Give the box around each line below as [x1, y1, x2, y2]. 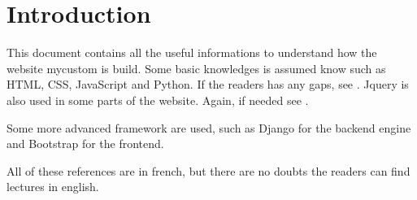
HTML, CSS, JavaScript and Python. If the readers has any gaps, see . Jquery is [7, 76, 409, 93]
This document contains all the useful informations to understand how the [7, 44, 377, 61]
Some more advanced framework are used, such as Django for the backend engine [7, 119, 411, 136]
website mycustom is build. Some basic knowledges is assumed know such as [7, 59, 386, 76]
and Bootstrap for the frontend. [7, 135, 164, 152]
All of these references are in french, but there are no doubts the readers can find [7, 162, 410, 179]
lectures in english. [7, 178, 99, 195]
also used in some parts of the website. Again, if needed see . [7, 91, 309, 108]
